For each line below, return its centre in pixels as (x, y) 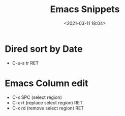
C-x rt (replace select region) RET (47, 102)
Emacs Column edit (46, 83)
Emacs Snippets (85, 9)
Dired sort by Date (44, 49)
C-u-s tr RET (25, 63)
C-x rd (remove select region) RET (48, 108)
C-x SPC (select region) (37, 97)
